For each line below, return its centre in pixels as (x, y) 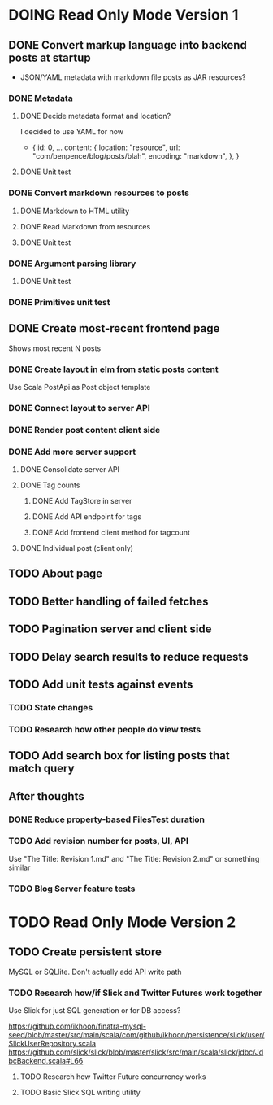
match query (41, 769)
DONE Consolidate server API (70, 470)
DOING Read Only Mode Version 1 (123, 15)
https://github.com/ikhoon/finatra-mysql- (77, 1026)
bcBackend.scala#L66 (46, 1061)
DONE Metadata (41, 98)
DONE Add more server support (72, 452)
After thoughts (46, 796)
